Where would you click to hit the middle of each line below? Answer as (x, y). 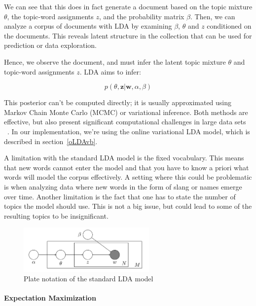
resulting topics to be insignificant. (56, 215)
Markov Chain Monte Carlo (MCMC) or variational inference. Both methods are (126, 112)
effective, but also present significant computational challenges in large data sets (125, 122)
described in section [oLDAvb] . (51, 141)
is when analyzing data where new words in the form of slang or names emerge (123, 186)
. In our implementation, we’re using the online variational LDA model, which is (129, 131)
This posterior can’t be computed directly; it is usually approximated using (118, 102)
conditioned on (229, 26)
